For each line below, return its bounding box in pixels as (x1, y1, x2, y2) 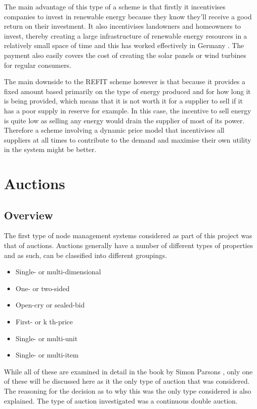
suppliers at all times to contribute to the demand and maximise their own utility (4, 134, 252, 145)
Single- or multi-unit (15, 333, 78, 343)
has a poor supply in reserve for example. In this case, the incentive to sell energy (4, 105, 251, 115)
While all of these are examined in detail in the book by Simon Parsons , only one (4, 366, 253, 376)
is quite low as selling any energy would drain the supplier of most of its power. (4, 115, 245, 125)
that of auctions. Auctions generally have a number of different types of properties (4, 240, 253, 251)
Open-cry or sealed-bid (15, 300, 85, 310)
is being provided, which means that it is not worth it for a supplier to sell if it (4, 96, 243, 106)
